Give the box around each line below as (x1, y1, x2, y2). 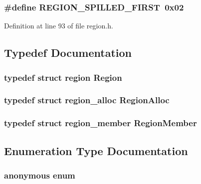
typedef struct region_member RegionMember (4, 117, 197, 129)
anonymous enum (4, 169, 75, 181)
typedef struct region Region (4, 71, 122, 83)
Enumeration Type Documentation (4, 143, 188, 158)
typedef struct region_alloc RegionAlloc (4, 94, 170, 106)
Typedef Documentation (4, 45, 132, 60)
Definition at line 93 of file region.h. (4, 20, 113, 31)
